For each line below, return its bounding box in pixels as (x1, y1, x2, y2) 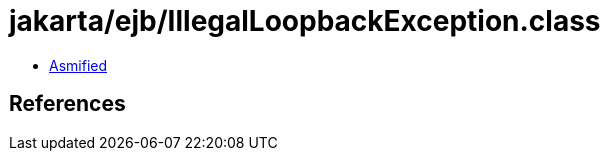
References (9, 91, 126, 117)
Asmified (49, 56, 108, 74)
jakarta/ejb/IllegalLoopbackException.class (9, 4, 601, 38)
